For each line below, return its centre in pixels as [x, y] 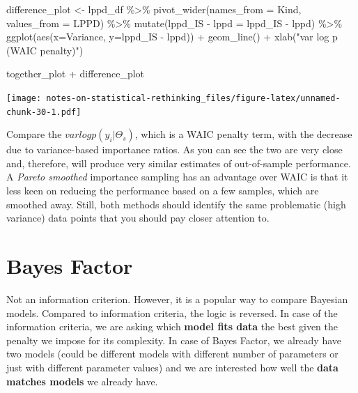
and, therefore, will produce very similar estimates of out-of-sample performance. [179, 163]
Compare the [34, 134]
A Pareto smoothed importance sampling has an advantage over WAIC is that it [177, 177]
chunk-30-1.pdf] [44, 112]
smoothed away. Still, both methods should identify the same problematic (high [176, 204]
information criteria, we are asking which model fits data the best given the [172, 326]
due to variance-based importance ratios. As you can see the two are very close [174, 149]
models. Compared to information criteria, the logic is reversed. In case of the [172, 313]
